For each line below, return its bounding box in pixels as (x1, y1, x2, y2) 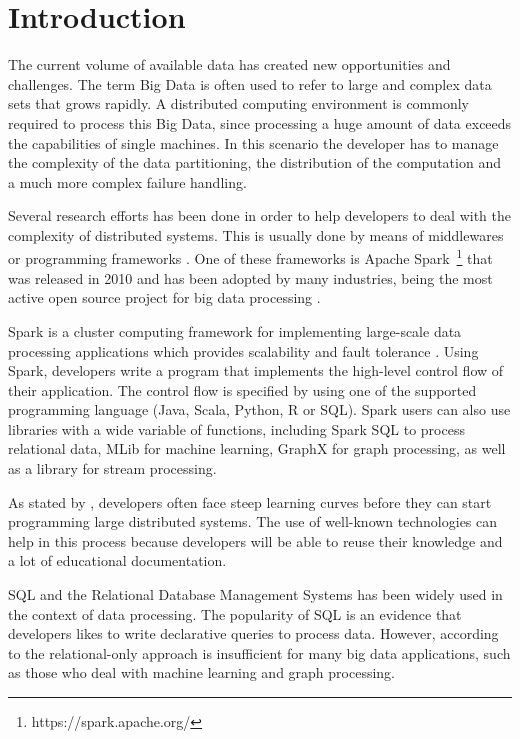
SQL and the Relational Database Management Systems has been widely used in (8, 584, 503, 605)
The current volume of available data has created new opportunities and (8, 54, 451, 75)
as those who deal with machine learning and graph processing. (8, 662, 395, 683)
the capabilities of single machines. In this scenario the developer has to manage (8, 132, 499, 153)
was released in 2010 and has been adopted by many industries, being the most (8, 267, 493, 288)
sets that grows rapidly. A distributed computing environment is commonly (8, 93, 470, 114)
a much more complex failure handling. (8, 171, 247, 192)
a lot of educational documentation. (8, 550, 227, 571)
